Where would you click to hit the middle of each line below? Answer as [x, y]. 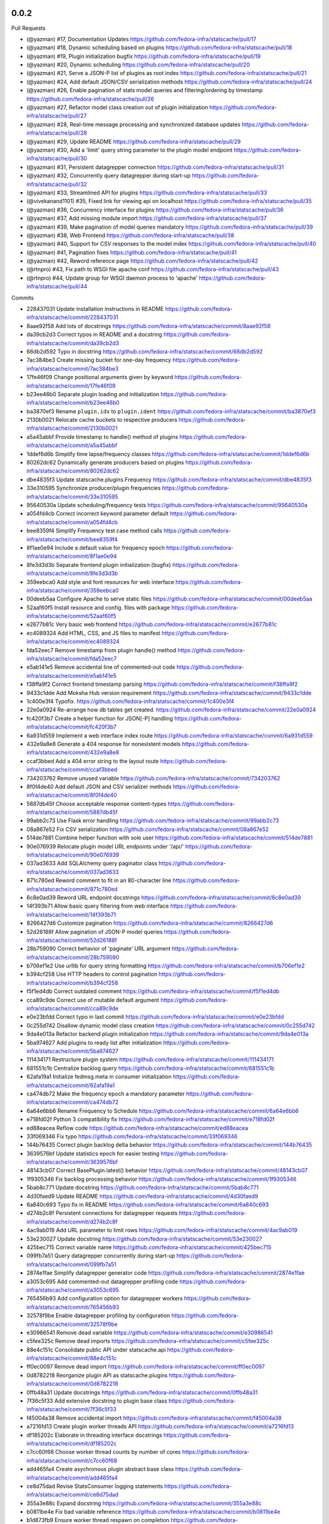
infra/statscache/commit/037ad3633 [73, 872]
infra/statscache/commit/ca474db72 [73, 1102]
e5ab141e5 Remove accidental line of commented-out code [101, 667]
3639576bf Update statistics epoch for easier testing [93, 1153]
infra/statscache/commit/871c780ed [72, 889]
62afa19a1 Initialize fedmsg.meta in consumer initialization [99, 1077]
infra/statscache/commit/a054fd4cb [72, 522]
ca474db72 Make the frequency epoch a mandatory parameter [106, 1094]
